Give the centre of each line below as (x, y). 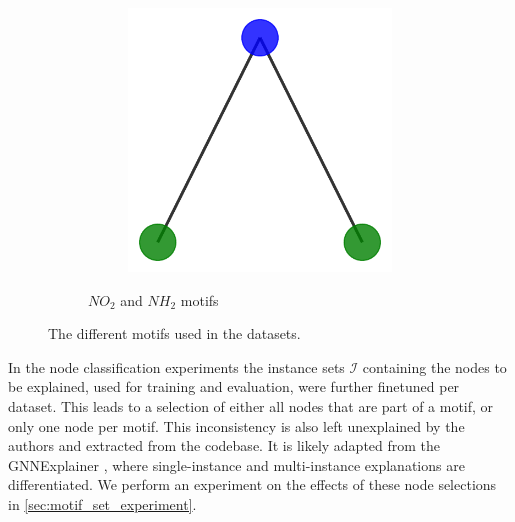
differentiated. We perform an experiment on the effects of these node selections (252, 484)
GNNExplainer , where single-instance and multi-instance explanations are (236, 464)
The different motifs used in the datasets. (174, 333)
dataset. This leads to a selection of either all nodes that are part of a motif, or (251, 405)
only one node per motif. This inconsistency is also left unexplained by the (236, 425)
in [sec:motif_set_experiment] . (102, 503)
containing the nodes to (434, 366)
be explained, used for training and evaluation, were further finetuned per (234, 386)
